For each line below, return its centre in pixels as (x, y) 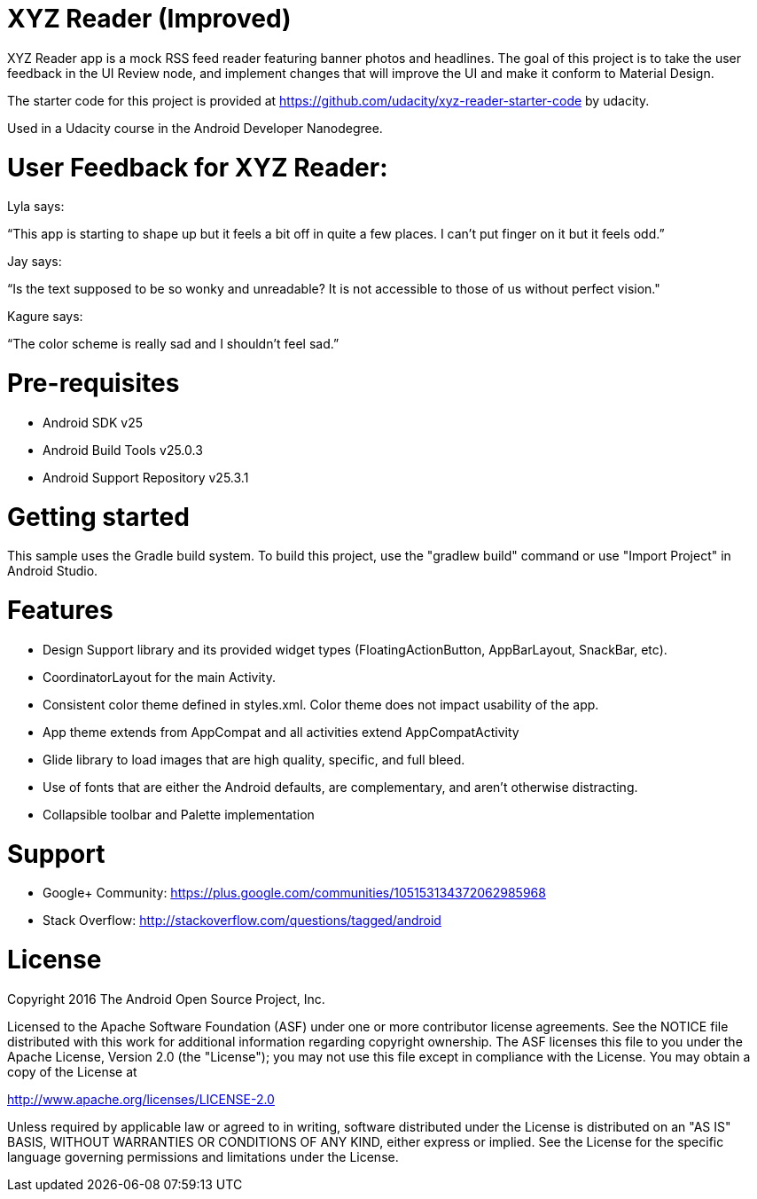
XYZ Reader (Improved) (149, 19)
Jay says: (35, 262)
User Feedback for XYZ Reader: (198, 167)
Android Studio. (53, 571)
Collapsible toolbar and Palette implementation (179, 814)
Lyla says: (36, 207)
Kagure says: (45, 317)
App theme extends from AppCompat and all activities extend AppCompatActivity (281, 732)
